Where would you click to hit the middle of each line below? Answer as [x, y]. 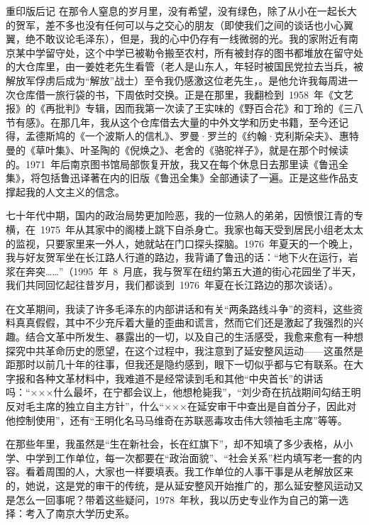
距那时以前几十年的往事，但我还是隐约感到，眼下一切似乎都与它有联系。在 [180, 364]
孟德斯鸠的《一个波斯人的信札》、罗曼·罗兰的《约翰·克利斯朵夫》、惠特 [192, 136]
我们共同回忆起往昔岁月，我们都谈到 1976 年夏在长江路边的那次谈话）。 [172, 285]
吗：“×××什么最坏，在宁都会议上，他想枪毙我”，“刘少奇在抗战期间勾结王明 [183, 392]
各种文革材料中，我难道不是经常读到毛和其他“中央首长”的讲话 [179, 378]
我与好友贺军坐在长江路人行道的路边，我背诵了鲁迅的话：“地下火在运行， [177, 257]
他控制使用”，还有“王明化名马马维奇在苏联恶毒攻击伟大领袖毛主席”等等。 [177, 420]
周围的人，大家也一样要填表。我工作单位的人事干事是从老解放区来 [199, 471]
